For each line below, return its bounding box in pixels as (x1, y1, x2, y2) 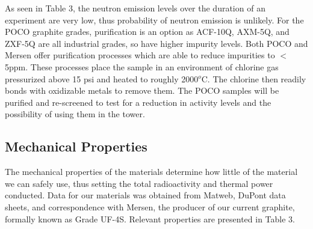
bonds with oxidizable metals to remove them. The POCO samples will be (5, 84, 279, 97)
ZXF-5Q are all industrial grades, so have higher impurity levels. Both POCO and (5, 37, 308, 49)
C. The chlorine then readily (201, 72, 306, 85)
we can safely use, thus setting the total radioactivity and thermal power (5, 177, 273, 189)
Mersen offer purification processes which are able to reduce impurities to (5, 49, 275, 61)
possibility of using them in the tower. (5, 108, 145, 120)
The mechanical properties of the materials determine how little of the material (5, 165, 298, 178)
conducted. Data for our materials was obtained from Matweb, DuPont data (5, 189, 286, 201)
